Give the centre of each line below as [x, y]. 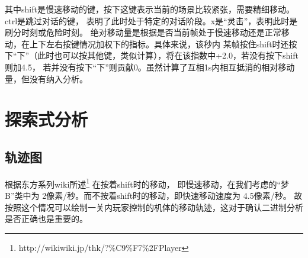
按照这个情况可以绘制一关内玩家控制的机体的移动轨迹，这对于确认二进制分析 [154, 207]
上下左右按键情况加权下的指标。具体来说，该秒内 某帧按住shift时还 [159, 43]
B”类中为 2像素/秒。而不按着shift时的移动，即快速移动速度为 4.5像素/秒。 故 [154, 195]
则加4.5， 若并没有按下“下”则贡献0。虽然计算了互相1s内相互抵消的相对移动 [150, 67]
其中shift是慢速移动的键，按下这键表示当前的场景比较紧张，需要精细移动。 [150, 9]
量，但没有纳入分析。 [46, 78]
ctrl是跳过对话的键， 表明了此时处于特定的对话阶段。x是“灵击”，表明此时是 [151, 20]
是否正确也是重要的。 [46, 219]
